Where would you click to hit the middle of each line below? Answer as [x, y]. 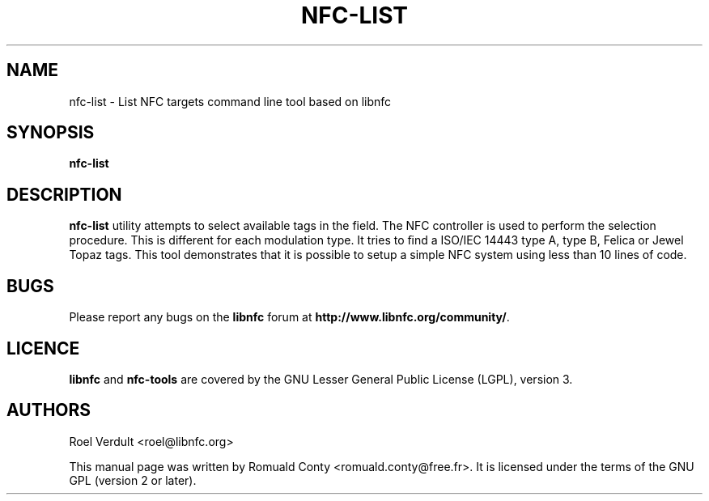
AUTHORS [49, 410]
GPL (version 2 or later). [133, 480]
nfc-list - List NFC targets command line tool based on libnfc [230, 101]
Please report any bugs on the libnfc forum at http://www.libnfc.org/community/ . [289, 317]
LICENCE [43, 348]
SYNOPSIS [51, 133]
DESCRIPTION [64, 194]
